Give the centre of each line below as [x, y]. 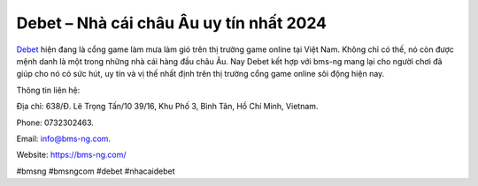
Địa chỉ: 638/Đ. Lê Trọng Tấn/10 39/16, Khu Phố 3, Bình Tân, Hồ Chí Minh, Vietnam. [167, 107]
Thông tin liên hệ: [48, 90]
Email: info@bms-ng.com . [63, 138]
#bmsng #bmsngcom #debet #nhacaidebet [96, 171]
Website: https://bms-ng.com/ [71, 155]
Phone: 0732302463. [55, 123]
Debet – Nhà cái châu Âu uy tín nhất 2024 [172, 23]
